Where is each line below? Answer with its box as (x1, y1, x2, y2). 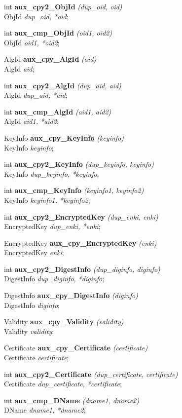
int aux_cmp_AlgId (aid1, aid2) (4, 106, 111, 116)
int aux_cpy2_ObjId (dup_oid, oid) (4, 1, 122, 11)
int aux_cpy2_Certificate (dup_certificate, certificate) (4, 369, 178, 379)
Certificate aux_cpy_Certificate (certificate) (4, 342, 148, 353)
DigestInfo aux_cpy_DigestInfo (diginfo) (4, 290, 138, 301)
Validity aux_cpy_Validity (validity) (4, 316, 124, 327)
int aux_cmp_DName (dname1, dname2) (4, 395, 139, 405)
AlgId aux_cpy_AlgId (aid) (4, 54, 97, 64)
